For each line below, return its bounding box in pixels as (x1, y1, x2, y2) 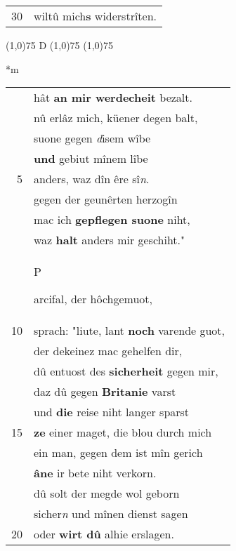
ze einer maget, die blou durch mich (34, 424, 212, 441)
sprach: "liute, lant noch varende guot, (34, 322, 225, 339)
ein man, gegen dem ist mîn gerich (34, 444, 203, 461)
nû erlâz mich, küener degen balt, (34, 109, 198, 126)
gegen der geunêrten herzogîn (34, 191, 178, 208)
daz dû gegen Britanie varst (34, 383, 176, 400)
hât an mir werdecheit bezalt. (34, 89, 192, 106)
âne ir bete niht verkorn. (34, 465, 157, 482)
